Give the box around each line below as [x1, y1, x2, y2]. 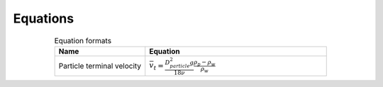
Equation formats [54, 35, 112, 45]
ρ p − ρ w [194, 58, 216, 67]
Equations [13, 11, 74, 26]
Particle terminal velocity [58, 61, 142, 71]
